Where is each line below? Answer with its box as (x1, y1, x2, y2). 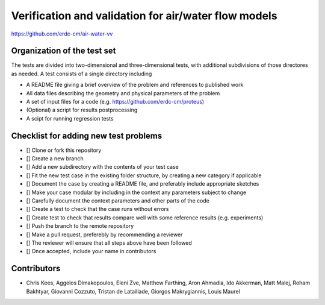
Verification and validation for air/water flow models (11, 9, 277, 22)
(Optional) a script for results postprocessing (26, 106, 138, 114)
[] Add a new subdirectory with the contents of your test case (26, 163, 179, 171)
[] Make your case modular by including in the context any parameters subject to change (26, 189, 247, 196)
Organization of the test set (11, 46, 116, 56)
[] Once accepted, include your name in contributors (26, 248, 156, 255)
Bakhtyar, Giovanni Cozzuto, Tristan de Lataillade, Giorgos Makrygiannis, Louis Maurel (26, 288, 240, 295)
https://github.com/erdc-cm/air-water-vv (11, 30, 113, 37)
